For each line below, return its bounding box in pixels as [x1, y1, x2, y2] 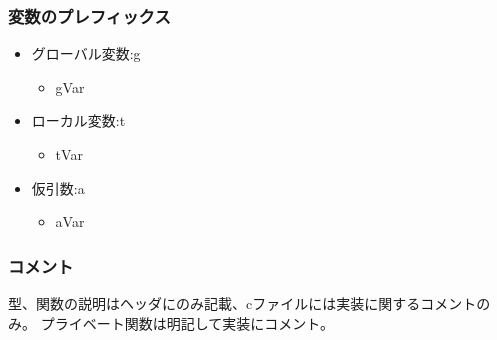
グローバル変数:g [31, 43, 141, 64]
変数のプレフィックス [8, 3, 171, 28]
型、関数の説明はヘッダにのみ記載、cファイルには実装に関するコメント [8, 293, 477, 313]
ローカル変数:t [31, 110, 126, 131]
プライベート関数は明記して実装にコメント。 [40, 312, 334, 333]
